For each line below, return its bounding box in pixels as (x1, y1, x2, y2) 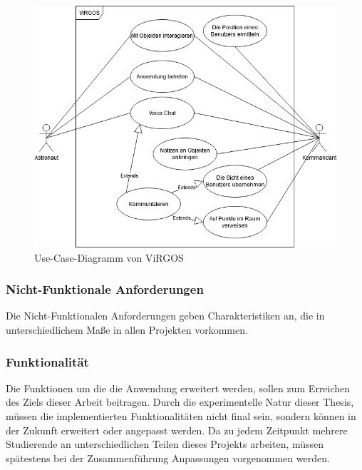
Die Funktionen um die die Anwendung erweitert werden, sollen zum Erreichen (6, 380, 351, 395)
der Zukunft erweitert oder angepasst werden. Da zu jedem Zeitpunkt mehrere (6, 422, 348, 437)
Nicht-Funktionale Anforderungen (6, 280, 204, 298)
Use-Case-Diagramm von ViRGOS (34, 250, 184, 265)
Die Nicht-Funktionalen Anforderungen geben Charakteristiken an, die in (6, 308, 325, 323)
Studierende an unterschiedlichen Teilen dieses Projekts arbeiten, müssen (6, 436, 324, 451)
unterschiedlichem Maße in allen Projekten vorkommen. (6, 322, 248, 337)
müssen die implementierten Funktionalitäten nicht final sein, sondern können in (6, 409, 356, 424)
